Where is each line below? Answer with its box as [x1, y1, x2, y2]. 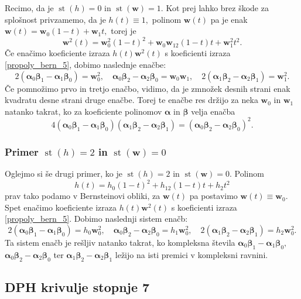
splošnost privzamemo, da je [5, 13, 106, 25]
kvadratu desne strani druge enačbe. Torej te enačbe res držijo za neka [5, 94, 258, 106]
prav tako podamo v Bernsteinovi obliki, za [5, 190, 160, 202]
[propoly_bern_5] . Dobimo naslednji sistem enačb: [5, 212, 188, 225]
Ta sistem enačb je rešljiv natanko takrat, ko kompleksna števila [5, 236, 235, 248]
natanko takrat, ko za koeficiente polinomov [5, 105, 162, 117]
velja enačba [191, 105, 235, 117]
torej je [111, 25, 136, 37]
